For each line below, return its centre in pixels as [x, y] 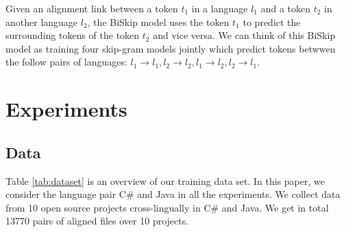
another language [42, 21]
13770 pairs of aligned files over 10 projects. [97, 221]
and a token [285, 8]
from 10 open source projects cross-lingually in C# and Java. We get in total [167, 207]
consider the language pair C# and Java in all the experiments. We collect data [173, 194]
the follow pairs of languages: [66, 62]
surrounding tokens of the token [73, 35]
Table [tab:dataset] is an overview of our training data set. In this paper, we [165, 180]
